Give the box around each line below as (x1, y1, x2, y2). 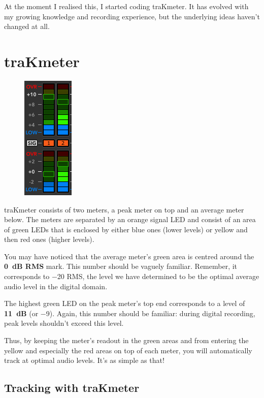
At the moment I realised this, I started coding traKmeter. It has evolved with (4, 1, 249, 11)
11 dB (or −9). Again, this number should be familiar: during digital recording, (4, 308, 255, 318)
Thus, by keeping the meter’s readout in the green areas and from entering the (4, 335, 249, 346)
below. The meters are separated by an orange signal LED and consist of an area (4, 214, 256, 225)
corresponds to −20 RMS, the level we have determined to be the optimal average (4, 271, 259, 282)
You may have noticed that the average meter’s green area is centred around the (4, 251, 254, 261)
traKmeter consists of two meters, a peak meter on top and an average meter (4, 204, 244, 215)
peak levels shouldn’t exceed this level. (4, 318, 124, 328)
